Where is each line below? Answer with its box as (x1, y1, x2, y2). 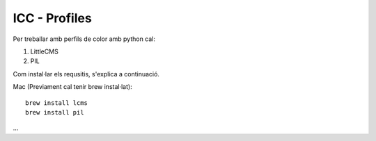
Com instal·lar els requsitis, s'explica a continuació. (13, 69, 160, 78)
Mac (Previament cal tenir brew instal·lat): (13, 83, 132, 91)
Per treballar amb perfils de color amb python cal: (13, 35, 156, 43)
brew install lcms (25, 99, 88, 107)
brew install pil (25, 108, 84, 116)
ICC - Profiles (13, 10, 92, 26)
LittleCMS (30, 47, 58, 56)
